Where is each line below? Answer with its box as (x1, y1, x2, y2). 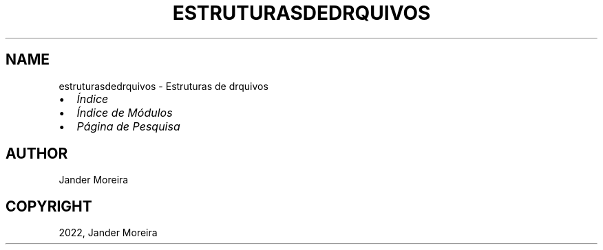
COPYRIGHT (6, 197, 92, 215)
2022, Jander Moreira (59, 227, 158, 239)
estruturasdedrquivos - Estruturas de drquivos (59, 80, 268, 92)
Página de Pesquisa (76, 119, 180, 133)
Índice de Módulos (76, 105, 173, 120)
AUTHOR (6, 145, 68, 163)
